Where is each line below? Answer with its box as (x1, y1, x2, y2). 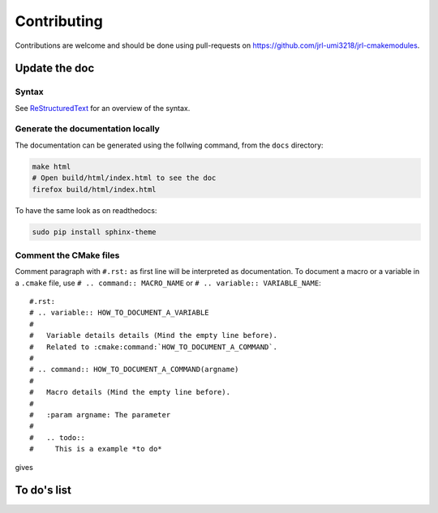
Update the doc (15, 62, 95, 75)
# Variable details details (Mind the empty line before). (29, 331, 277, 340)
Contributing (15, 12, 103, 30)
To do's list (15, 483, 72, 498)
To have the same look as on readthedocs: (15, 205, 157, 215)
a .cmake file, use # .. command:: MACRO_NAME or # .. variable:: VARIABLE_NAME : (15, 278, 321, 288)
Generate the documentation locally (15, 123, 160, 135)
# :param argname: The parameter (29, 410, 171, 419)
